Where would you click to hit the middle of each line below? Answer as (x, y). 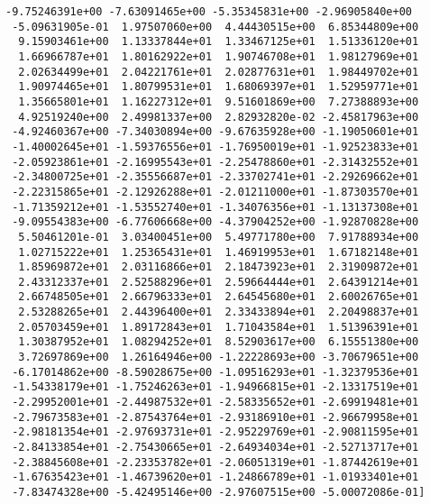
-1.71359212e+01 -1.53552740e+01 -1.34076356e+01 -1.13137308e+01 (215, 207)
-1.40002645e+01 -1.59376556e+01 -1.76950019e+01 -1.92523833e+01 (215, 147)
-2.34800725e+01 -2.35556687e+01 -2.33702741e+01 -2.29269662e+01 (215, 177)
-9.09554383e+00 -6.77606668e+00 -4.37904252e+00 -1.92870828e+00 (215, 222)
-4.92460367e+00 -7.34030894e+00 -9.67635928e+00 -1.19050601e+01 (215, 132)
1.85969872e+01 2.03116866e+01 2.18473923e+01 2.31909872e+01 (219, 267)
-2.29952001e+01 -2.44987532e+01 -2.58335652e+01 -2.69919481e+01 (215, 403)
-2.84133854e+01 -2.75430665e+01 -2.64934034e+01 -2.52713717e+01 (215, 448)
